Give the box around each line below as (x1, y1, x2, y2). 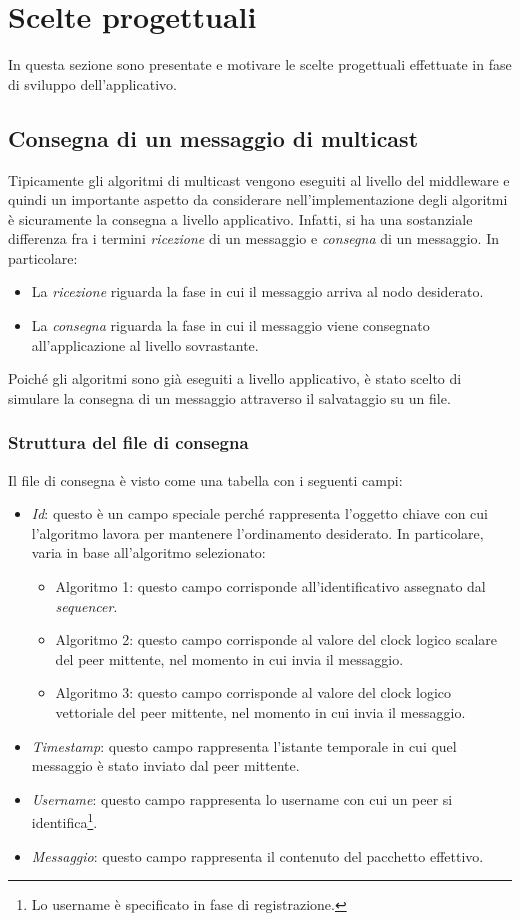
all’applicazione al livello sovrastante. (31, 334, 259, 355)
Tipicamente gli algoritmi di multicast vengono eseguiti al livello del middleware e (8, 169, 510, 190)
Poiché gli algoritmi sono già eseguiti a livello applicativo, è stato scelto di (8, 368, 462, 389)
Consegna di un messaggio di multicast (8, 122, 419, 153)
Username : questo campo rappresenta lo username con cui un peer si (31, 788, 453, 809)
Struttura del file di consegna (8, 430, 249, 455)
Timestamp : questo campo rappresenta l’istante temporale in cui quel (31, 735, 457, 756)
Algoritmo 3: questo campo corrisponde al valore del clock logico (55, 682, 451, 703)
